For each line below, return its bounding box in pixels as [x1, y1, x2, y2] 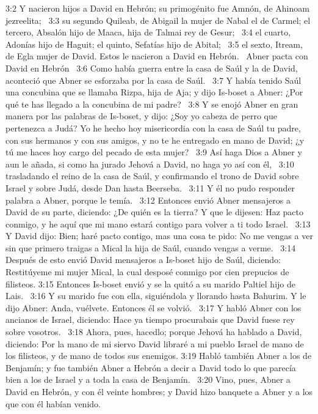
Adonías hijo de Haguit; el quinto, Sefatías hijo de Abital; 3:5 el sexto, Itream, [5, 37, 303, 50]
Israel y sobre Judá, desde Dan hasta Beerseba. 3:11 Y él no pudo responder [5, 181, 295, 194]
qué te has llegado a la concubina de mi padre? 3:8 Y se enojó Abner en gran [5, 97, 298, 110]
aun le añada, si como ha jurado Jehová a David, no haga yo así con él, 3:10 [5, 157, 294, 170]
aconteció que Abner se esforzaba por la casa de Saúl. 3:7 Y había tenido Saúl [5, 73, 302, 86]
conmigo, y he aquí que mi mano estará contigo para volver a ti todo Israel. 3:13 [5, 217, 311, 230]
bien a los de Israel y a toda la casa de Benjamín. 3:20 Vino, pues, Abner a [5, 373, 291, 386]
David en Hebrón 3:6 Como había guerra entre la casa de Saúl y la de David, [5, 61, 298, 74]
